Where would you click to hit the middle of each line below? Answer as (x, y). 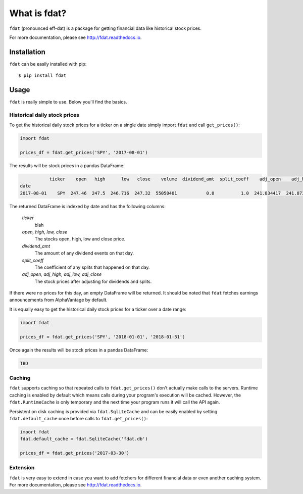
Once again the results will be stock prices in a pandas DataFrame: (79, 350)
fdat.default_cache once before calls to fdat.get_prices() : (79, 418)
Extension (22, 468)
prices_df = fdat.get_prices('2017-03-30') (75, 453)
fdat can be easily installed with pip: (48, 64)
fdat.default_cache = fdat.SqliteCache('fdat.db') (84, 439)
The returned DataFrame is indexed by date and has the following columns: (88, 206)
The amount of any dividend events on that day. (84, 253)
